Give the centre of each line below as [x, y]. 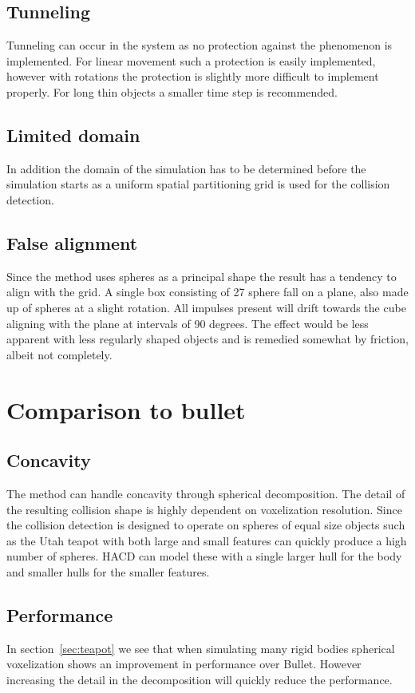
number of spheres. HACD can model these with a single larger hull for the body [204, 556]
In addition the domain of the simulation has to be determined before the [186, 168]
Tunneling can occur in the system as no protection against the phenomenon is [200, 45]
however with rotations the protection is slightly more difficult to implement [193, 76]
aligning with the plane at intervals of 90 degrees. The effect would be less [188, 323]
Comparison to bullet [126, 409]
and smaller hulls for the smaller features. [108, 571]
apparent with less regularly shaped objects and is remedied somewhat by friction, [207, 339]
